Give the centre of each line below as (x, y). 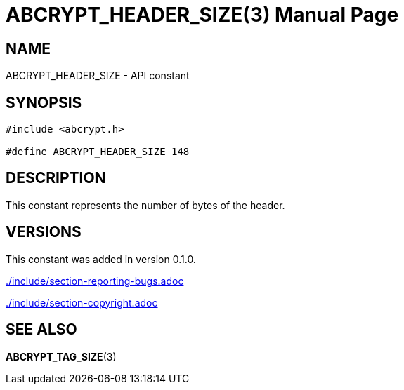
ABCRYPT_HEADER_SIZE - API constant (98, 76)
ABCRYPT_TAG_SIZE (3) (61, 356)
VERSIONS (44, 232)
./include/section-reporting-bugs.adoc (95, 281)
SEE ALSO (41, 330)
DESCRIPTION (56, 178)
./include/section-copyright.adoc (82, 302)
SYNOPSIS (44, 102)
